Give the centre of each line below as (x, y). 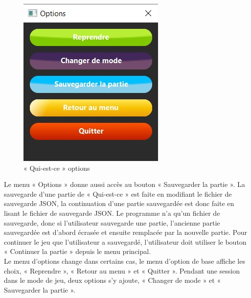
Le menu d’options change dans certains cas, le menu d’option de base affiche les (125, 261)
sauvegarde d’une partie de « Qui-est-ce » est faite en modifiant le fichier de (118, 194)
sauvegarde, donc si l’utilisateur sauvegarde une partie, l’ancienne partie (112, 222)
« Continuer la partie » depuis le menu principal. (78, 251)
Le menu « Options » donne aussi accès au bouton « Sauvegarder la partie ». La (125, 184)
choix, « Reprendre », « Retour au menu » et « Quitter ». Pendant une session (122, 270)
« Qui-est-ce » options (57, 168)
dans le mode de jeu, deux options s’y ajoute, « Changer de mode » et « (113, 280)
